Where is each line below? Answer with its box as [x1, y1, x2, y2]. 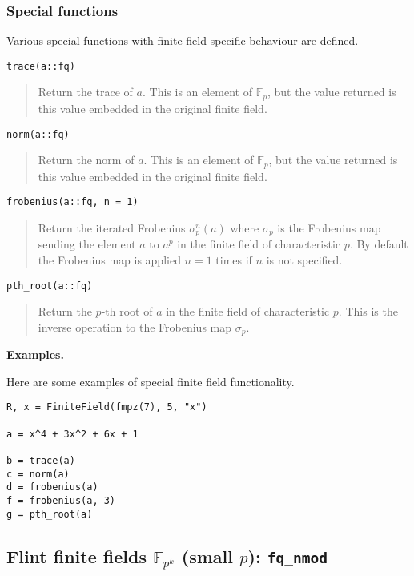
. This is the [338, 303, 398, 320]
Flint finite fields [6, 543, 147, 568]
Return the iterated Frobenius [38, 219, 186, 236]
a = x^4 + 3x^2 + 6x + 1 [6, 428, 139, 440]
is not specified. [266, 251, 343, 268]
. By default [349, 236, 408, 252]
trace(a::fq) [6, 60, 75, 72]
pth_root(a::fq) [6, 280, 93, 292]
